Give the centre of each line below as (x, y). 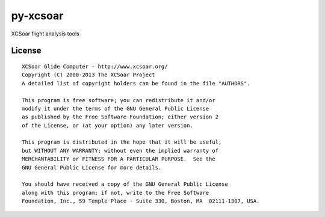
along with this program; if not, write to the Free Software (116, 193)
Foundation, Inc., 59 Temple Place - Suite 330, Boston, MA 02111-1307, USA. (141, 201)
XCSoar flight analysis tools (45, 34)
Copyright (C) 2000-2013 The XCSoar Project (89, 75)
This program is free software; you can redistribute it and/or (119, 100)
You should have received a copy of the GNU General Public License (125, 184)
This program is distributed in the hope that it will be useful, (122, 142)
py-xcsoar (37, 16)
